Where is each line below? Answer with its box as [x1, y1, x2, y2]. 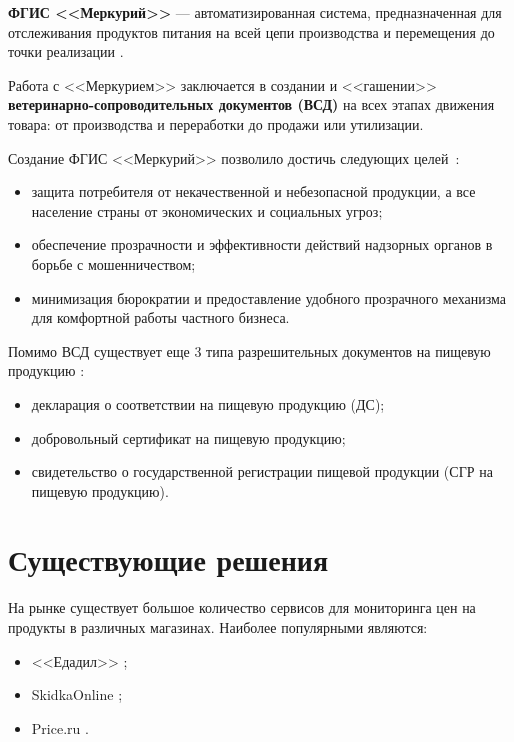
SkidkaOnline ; [31, 684, 123, 705]
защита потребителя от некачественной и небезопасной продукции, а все [31, 181, 476, 202]
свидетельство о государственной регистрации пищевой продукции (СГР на [31, 461, 493, 482]
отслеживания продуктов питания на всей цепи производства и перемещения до [8, 21, 495, 42]
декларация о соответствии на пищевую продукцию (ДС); [31, 393, 385, 414]
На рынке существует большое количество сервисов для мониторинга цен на [8, 597, 476, 618]
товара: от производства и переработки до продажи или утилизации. [8, 113, 424, 134]
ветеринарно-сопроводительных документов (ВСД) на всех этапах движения [8, 94, 495, 115]
